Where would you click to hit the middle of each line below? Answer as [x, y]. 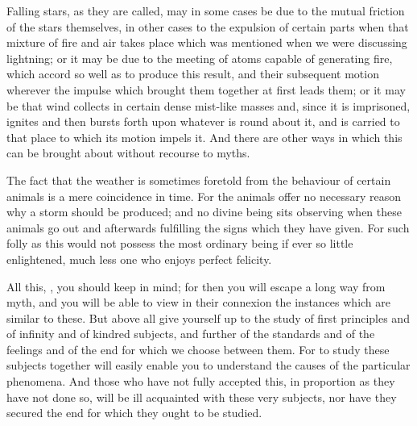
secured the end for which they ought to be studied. [134, 413]
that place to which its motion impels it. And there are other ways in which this [204, 137]
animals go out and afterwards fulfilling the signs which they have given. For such [208, 227]
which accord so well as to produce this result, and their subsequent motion [193, 74]
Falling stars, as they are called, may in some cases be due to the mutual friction [206, 10]
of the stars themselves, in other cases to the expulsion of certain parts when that [208, 26]
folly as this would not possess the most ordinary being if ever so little [180, 243]
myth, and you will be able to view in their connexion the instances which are [199, 302]
